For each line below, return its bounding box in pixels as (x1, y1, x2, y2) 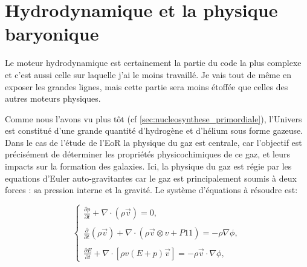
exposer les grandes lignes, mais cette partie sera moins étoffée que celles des (5, 80, 288, 93)
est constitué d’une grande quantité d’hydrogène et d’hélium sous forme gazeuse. (5, 124, 303, 137)
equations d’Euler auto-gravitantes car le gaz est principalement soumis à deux (5, 171, 297, 184)
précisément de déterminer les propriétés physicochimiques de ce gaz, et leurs (5, 148, 290, 160)
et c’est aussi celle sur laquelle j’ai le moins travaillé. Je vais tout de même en (5, 68, 291, 81)
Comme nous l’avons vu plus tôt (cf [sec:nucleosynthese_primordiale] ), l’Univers (5, 112, 302, 125)
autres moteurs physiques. (5, 92, 101, 105)
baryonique (5, 21, 99, 46)
